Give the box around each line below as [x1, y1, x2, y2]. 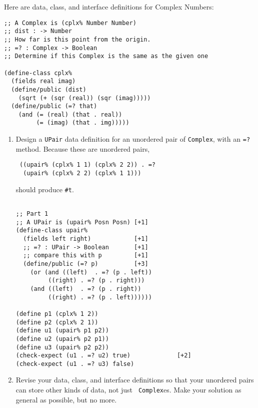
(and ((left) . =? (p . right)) [30, 285, 141, 292]
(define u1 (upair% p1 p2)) [15, 327, 109, 334]
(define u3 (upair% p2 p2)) [15, 343, 109, 351]
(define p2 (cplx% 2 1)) [15, 318, 98, 326]
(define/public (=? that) [11, 103, 97, 110]
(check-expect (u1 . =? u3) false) [15, 360, 134, 367]
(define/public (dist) [11, 86, 86, 93]
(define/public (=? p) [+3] [23, 260, 148, 267]
